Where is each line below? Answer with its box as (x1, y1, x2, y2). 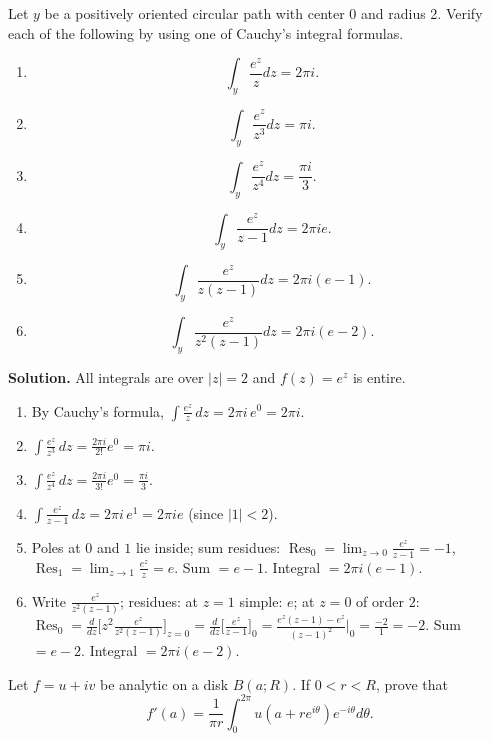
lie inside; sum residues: (135, 536, 281, 557)
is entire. (352, 366, 406, 387)
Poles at (31, 536, 81, 557)
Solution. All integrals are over (8, 366, 204, 387)
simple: (239, 590, 283, 611)
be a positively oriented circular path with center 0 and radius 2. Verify (44, 3, 483, 23)
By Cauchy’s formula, (31, 400, 164, 421)
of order (356, 590, 404, 611)
